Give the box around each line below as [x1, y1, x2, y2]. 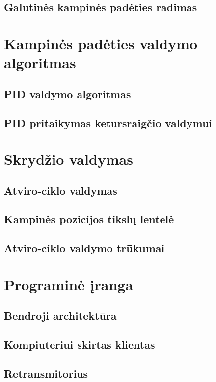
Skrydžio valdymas [4, 149, 133, 169]
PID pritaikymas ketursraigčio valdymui [4, 115, 213, 130]
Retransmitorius [4, 365, 88, 381]
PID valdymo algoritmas [4, 86, 131, 101]
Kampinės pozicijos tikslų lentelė [4, 211, 174, 227]
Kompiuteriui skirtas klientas [4, 337, 155, 352]
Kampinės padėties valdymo [4, 33, 198, 53]
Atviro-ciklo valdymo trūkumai [4, 240, 165, 256]
